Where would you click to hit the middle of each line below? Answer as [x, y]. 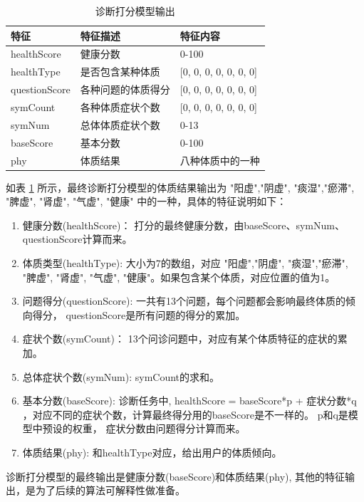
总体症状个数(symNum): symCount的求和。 [121, 376]
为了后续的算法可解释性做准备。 [110, 490]
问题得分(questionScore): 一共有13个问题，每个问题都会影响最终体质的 [184, 301]
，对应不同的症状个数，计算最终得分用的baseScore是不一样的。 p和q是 [185, 414]
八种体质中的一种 [220, 160]
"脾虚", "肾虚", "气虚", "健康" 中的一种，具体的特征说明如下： [146, 201]
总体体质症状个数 [120, 124]
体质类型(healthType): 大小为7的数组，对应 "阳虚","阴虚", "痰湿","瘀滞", [185, 262]
